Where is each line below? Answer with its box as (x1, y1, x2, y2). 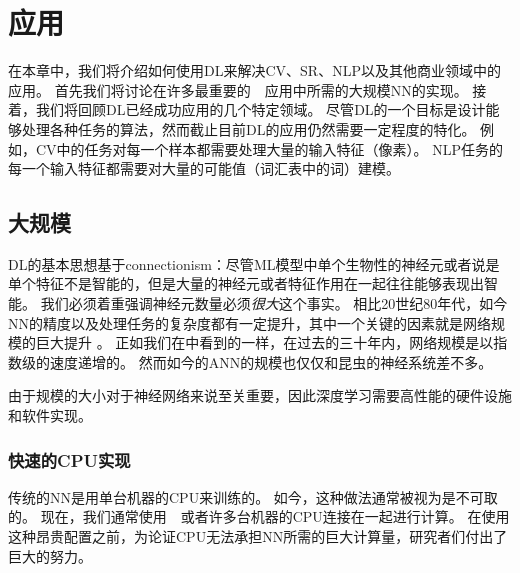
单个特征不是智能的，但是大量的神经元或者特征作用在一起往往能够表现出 (8, 273, 484, 294)
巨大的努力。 (8, 545, 92, 566)
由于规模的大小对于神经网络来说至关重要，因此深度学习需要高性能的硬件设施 (8, 385, 512, 406)
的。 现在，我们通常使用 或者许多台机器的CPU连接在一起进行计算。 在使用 (8, 506, 510, 527)
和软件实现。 (8, 405, 92, 426)
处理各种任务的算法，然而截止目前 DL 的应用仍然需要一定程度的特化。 (21, 118, 476, 139)
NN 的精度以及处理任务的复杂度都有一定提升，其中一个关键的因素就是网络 (8, 312, 491, 333)
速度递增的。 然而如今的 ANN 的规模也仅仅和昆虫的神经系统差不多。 (49, 351, 493, 372)
